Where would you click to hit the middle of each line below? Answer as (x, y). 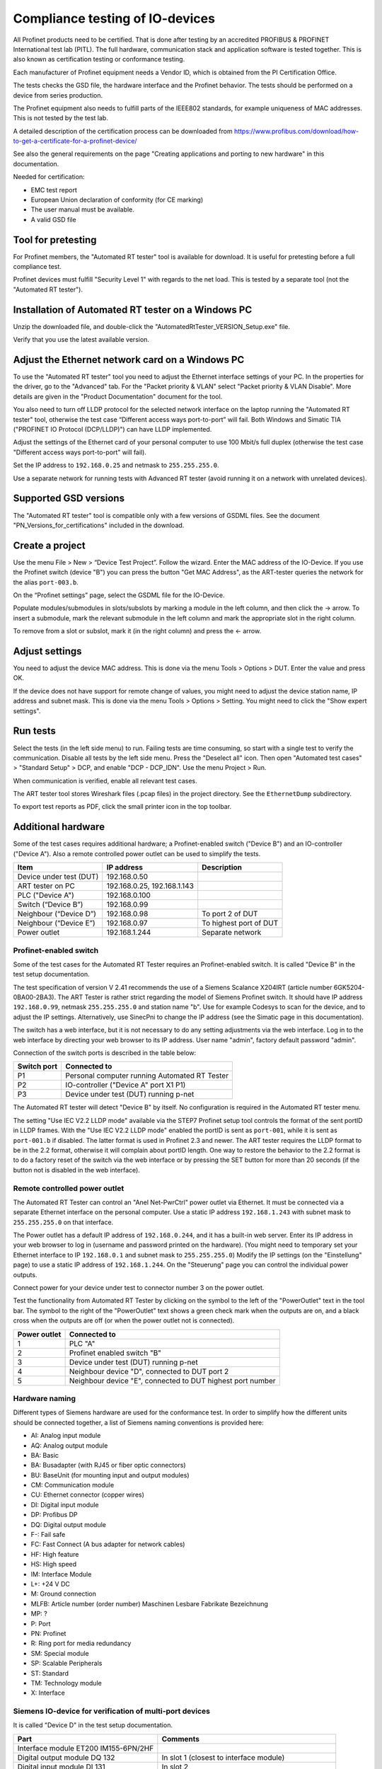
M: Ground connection (64, 1594)
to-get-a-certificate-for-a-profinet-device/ (75, 141)
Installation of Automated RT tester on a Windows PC (133, 310)
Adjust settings (47, 651)
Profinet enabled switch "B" (115, 1353)
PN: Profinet (48, 1633)
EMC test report (54, 190)
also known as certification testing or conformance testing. (99, 59)
